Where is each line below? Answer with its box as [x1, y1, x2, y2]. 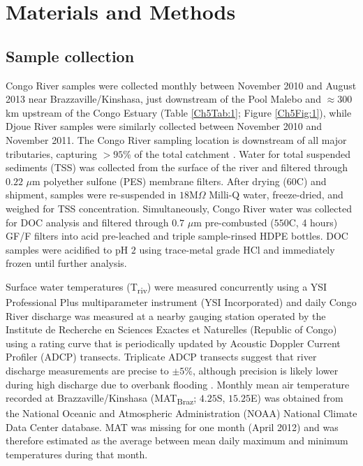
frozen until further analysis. [6, 256, 127, 270]
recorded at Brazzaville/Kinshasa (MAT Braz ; [6, 391, 197, 407]
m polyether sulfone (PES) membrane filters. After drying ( [32, 173, 287, 188]
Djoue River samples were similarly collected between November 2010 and [6, 119, 322, 133]
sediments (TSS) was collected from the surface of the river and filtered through [6, 160, 348, 175]
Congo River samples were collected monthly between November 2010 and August [6, 78, 357, 92]
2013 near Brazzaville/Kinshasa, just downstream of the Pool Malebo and [6, 92, 321, 106]
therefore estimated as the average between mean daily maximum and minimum [6, 433, 348, 448]
